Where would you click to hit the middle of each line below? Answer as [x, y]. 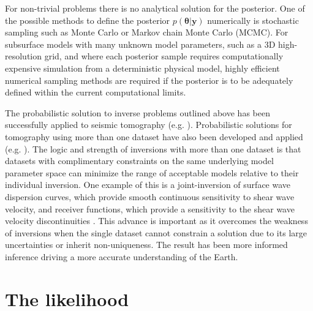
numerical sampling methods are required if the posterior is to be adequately [149, 80]
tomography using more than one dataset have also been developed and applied [154, 136]
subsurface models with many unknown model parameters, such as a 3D [140, 44]
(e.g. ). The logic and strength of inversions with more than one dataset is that [153, 148]
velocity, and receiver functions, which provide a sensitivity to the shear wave [150, 208]
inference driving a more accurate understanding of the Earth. [122, 256]
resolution [24, 56]
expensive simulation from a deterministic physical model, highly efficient [142, 68]
